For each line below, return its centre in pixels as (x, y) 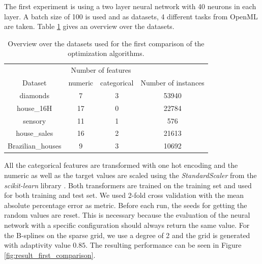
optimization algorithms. (106, 53)
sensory (35, 120)
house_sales (35, 133)
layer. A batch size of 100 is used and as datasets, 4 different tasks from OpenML (131, 16)
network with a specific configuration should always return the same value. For (127, 225)
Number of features (101, 70)
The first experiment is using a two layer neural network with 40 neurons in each (130, 6)
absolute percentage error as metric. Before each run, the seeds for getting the (126, 205)
